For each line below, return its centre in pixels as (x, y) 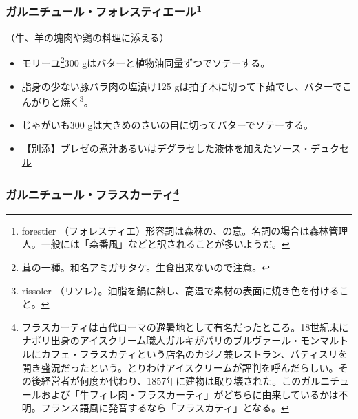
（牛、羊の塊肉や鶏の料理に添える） (87, 37)
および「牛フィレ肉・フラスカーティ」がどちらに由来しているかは (190, 394)
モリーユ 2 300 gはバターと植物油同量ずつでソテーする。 (146, 62)
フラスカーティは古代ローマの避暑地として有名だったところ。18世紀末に (185, 326)
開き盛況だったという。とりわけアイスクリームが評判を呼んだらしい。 (180, 367)
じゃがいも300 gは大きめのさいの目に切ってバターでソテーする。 (167, 125)
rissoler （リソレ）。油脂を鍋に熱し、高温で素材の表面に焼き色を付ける (180, 290)
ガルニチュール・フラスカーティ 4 (92, 194)
